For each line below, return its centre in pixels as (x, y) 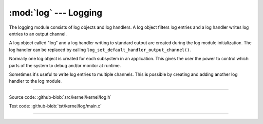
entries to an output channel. (38, 34)
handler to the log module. (35, 81)
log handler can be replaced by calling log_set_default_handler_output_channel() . (100, 50)
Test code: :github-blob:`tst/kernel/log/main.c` (55, 106)
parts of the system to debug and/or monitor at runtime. (65, 65)
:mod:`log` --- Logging (56, 13)
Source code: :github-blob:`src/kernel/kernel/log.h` (60, 97)
